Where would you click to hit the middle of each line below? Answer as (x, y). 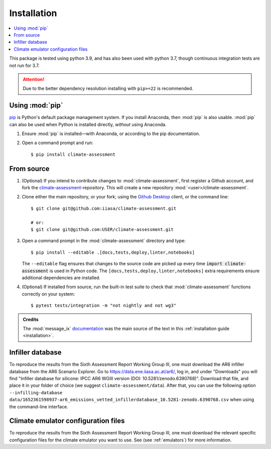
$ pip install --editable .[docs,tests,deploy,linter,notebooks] (113, 252)
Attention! (34, 79)
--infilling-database (36, 392)
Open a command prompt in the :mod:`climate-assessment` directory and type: (104, 241)
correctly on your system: (48, 294)
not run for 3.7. (24, 65)
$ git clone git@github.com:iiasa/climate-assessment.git (104, 208)
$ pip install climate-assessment (73, 154)
